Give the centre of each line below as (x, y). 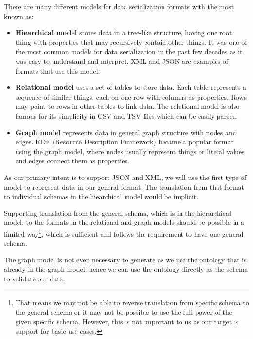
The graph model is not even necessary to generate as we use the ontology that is (125, 259)
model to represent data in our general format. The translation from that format (124, 187)
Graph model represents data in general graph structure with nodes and (126, 132)
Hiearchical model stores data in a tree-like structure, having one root (124, 32)
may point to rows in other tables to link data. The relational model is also (127, 106)
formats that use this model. (58, 70)
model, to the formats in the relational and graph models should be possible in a (124, 222)
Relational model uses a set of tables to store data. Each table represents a (131, 87)
